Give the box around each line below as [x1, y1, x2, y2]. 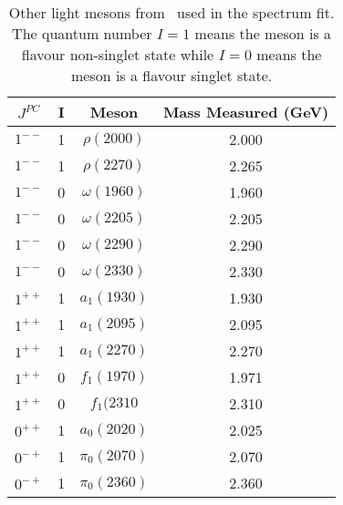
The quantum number [12, 23, 152, 44]
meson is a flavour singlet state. [70, 65, 273, 86]
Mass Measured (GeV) [162, 101, 329, 122]
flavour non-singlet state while [21, 44, 214, 65]
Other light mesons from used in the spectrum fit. [8, 2, 335, 23]
